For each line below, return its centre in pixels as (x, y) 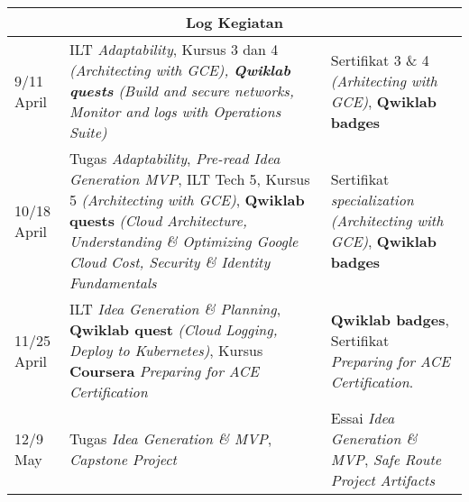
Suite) (88, 132)
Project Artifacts (382, 480)
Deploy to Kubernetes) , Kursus (166, 350)
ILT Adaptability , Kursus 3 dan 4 (174, 49)
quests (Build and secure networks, (181, 91)
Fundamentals (113, 283)
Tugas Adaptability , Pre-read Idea (175, 158)
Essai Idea (363, 418)
